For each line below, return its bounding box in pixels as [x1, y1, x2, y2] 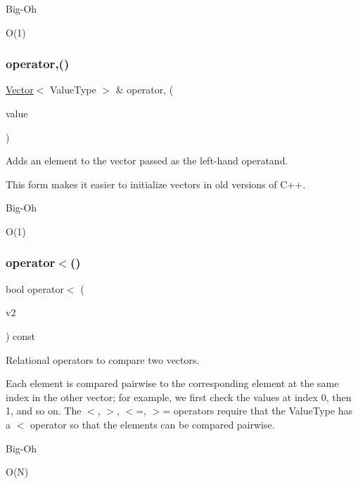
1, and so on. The [6, 403, 82, 418]
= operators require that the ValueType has [162, 403, 353, 418]
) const [6, 328, 36, 343]
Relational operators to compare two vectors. [6, 352, 200, 367]
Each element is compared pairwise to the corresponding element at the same [6, 376, 339, 391]
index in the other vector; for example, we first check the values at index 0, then [6, 389, 352, 404]
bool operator [6, 281, 64, 296]
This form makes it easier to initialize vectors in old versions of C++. [6, 176, 306, 191]
